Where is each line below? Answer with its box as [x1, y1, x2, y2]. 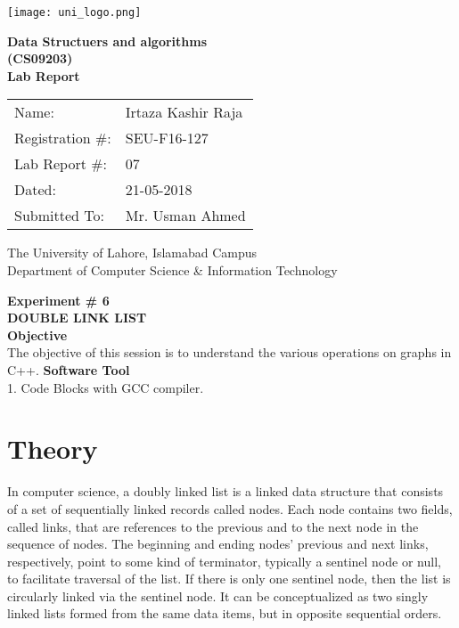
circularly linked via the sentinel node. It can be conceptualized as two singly [7, 586, 429, 605]
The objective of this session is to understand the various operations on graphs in [7, 343, 452, 362]
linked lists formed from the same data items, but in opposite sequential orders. [7, 604, 442, 623]
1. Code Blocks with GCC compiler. [7, 378, 204, 396]
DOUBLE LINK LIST [7, 308, 147, 327]
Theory [7, 430, 98, 467]
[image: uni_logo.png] [7, 6, 142, 19]
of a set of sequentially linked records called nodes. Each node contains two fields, [7, 499, 453, 518]
